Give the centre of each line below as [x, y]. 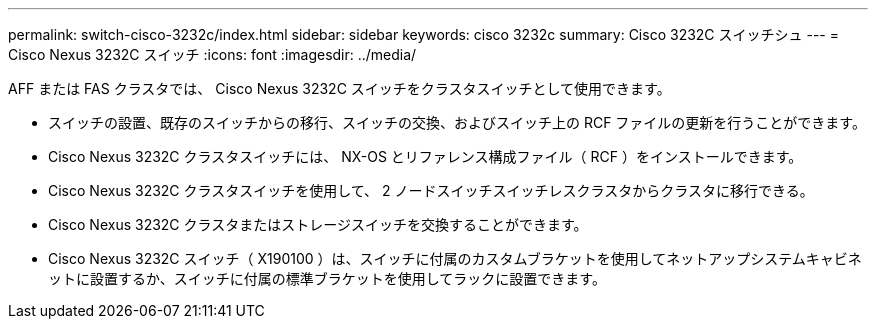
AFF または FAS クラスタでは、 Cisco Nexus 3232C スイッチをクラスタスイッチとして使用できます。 [339, 88]
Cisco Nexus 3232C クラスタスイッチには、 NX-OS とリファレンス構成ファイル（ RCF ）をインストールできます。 [425, 156]
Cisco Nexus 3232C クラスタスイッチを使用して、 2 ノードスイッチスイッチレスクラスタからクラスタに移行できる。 [431, 190]
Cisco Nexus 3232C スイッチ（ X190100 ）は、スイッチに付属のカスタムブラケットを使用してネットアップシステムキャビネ [455, 258]
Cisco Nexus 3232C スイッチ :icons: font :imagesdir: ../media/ [212, 54]
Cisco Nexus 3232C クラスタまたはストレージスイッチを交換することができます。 [318, 224]
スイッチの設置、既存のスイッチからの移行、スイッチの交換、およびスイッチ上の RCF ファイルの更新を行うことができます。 [457, 122]
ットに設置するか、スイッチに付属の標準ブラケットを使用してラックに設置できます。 [327, 278]
